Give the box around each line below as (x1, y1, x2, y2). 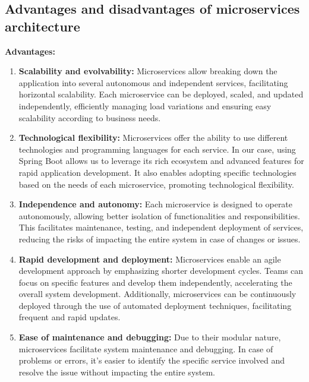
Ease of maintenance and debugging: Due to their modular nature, (18, 331, 281, 343)
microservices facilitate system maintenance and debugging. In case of (18, 342, 273, 355)
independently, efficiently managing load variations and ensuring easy (18, 99, 272, 112)
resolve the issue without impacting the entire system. (18, 365, 215, 378)
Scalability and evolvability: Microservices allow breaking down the (18, 65, 278, 77)
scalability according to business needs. (18, 111, 161, 124)
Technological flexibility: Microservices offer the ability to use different (18, 131, 288, 144)
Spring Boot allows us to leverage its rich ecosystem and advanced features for (18, 154, 304, 167)
